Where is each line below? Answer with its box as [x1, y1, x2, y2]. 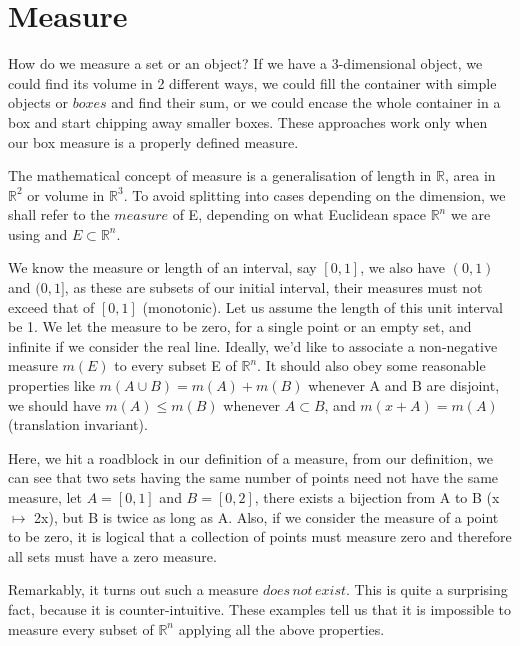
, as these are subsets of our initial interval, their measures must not [64, 277, 483, 298]
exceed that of [8, 296, 95, 317]
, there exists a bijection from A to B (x [254, 487, 500, 507]
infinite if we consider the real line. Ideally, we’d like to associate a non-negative [8, 335, 498, 356]
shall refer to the [8, 204, 110, 225]
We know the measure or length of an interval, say [8, 257, 317, 278]
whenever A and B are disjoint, [308, 375, 500, 396]
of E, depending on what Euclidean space [172, 204, 426, 225]
